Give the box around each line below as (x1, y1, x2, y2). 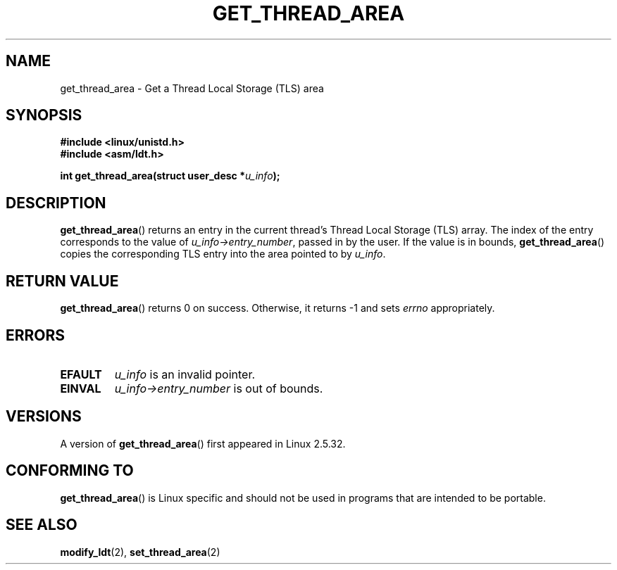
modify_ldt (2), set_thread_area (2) (60, 545, 220, 558)
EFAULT (60, 367, 102, 381)
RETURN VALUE (6, 272, 119, 290)
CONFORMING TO (6, 462, 134, 480)
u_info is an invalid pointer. (114, 367, 256, 381)
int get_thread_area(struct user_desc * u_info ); (60, 170, 280, 182)
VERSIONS (6, 407, 82, 426)
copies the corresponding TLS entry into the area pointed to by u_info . (60, 248, 386, 260)
